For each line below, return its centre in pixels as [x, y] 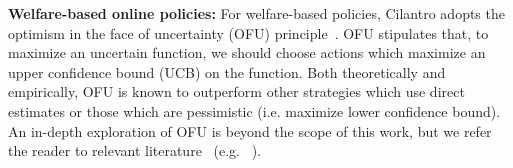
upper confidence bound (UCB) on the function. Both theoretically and [227, 71]
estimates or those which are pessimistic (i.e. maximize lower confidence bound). [254, 110]
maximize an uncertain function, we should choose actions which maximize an [247, 52]
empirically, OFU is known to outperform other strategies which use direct [236, 91]
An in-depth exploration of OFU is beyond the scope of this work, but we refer [250, 130]
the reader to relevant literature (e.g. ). [134, 150]
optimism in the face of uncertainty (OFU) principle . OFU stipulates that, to [248, 32]
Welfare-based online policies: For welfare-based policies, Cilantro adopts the [256, 13]
